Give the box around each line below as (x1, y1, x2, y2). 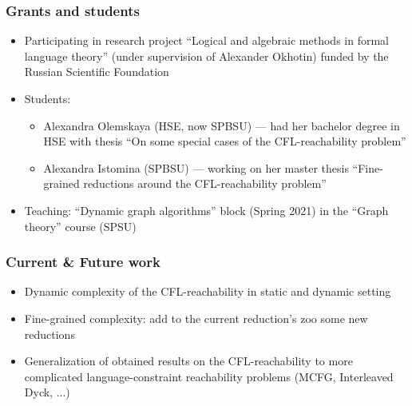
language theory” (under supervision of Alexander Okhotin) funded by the (24, 47, 389, 64)
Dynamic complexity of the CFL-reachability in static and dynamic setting (24, 283, 391, 300)
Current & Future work (6, 252, 160, 272)
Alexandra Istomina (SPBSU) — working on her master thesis (43, 159, 349, 176)
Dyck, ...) (24, 384, 70, 400)
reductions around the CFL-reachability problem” (83, 175, 327, 192)
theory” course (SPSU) (24, 217, 137, 234)
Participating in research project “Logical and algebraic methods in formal (24, 32, 389, 49)
